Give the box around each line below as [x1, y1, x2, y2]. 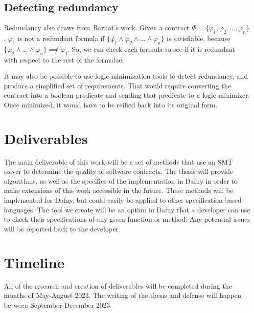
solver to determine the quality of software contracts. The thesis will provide [4, 166, 233, 176]
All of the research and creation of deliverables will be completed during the [4, 280, 232, 291]
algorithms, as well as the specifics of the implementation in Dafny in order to [4, 175, 238, 186]
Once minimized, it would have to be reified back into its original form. [4, 99, 218, 109]
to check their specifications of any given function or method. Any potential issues [4, 214, 250, 224]
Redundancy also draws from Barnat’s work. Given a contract [4, 22, 190, 33]
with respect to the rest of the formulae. [4, 54, 124, 64]
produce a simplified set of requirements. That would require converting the [4, 80, 231, 90]
